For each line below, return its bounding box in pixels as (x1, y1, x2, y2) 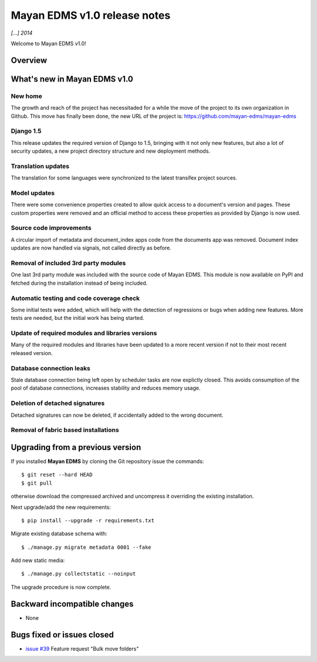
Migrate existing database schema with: (11, 530, 107, 537)
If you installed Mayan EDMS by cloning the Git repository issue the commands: (11, 458, 204, 465)
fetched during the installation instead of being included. (11, 279, 148, 286)
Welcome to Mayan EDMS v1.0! (11, 40, 86, 47)
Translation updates (11, 162, 70, 170)
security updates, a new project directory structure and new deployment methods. (11, 147, 211, 155)
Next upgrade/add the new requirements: (11, 504, 111, 511)
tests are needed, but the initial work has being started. (11, 315, 144, 322)
